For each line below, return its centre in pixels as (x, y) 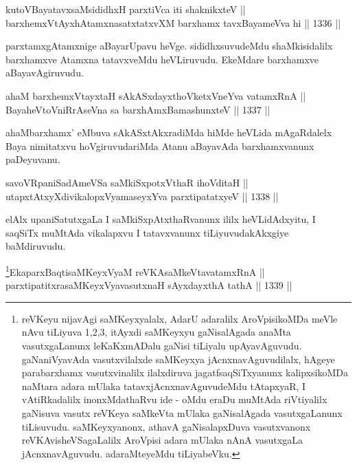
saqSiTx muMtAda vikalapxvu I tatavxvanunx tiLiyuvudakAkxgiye (147, 232)
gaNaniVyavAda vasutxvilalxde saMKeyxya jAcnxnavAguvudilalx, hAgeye (178, 359)
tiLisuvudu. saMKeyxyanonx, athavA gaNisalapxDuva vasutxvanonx (166, 426)
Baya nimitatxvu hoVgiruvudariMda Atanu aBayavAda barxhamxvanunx (160, 145)
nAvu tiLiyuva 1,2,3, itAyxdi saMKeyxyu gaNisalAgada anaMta (156, 332)
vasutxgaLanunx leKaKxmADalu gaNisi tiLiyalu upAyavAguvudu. (162, 345)
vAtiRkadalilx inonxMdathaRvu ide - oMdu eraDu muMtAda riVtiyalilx (174, 399)
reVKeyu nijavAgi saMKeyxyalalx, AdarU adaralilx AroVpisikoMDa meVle (180, 318)
